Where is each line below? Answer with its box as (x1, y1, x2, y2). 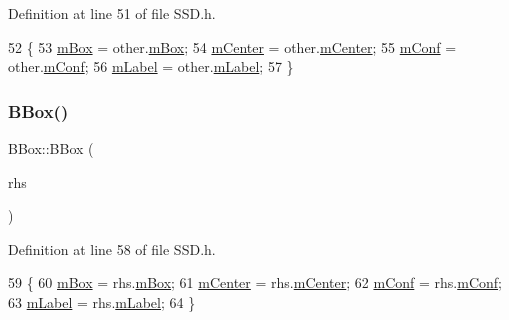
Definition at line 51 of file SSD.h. (8, 3, 216, 23)
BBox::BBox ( (8, 138, 94, 158)
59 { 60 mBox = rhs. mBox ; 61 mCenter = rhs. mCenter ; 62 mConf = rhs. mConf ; (8, 272, 502, 293)
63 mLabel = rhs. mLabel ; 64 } (8, 291, 196, 312)
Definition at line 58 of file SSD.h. (8, 238, 216, 259)
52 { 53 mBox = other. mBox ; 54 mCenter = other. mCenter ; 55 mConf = (8, 36, 457, 57)
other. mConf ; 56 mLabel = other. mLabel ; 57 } (8, 56, 294, 77)
